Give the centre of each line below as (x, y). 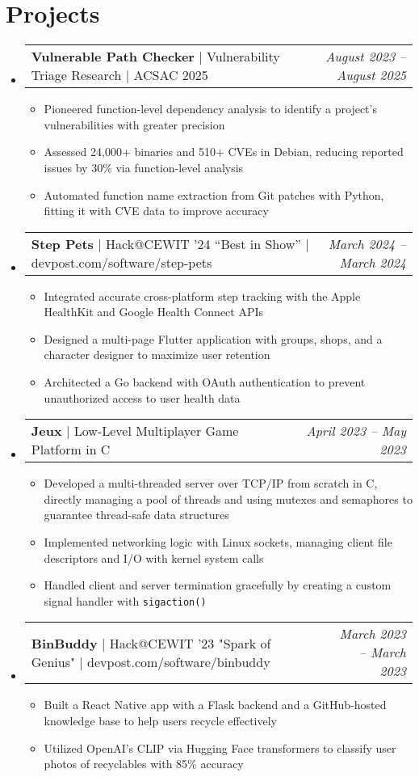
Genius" (53, 661)
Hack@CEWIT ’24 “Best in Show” (203, 243)
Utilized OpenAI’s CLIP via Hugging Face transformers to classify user (220, 747)
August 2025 (371, 75)
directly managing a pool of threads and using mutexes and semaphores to (228, 498)
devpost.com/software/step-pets (122, 262)
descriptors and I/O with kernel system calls (154, 557)
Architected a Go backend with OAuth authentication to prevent (205, 382)
